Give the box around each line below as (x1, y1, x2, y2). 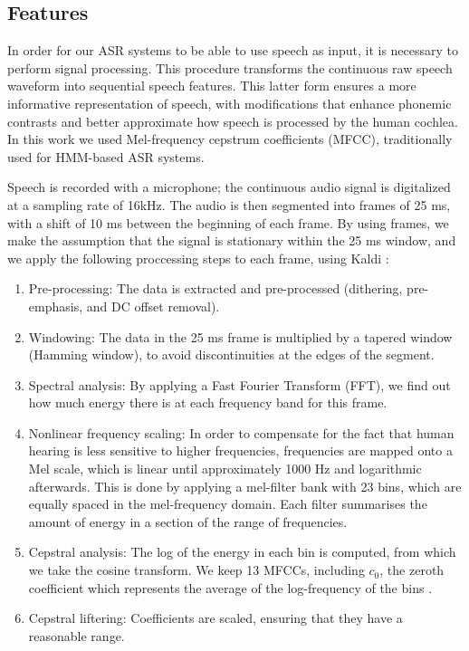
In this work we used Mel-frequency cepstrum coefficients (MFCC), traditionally (7, 129, 453, 148)
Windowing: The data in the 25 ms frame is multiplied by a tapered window (28, 327, 453, 346)
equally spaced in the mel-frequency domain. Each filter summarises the (28, 494, 427, 513)
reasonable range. (28, 626, 125, 645)
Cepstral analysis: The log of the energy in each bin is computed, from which (28, 542, 456, 561)
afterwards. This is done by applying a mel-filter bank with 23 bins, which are (28, 476, 462, 495)
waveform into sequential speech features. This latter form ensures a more (7, 76, 416, 95)
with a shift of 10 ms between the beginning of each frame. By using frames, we (7, 213, 449, 232)
